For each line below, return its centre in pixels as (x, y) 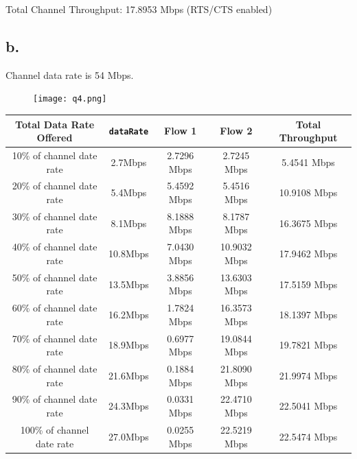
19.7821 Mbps (308, 345)
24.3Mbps (129, 406)
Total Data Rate (55, 124)
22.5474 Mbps (308, 436)
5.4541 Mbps (308, 162)
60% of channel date (55, 308)
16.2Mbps (129, 314)
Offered (55, 138)
